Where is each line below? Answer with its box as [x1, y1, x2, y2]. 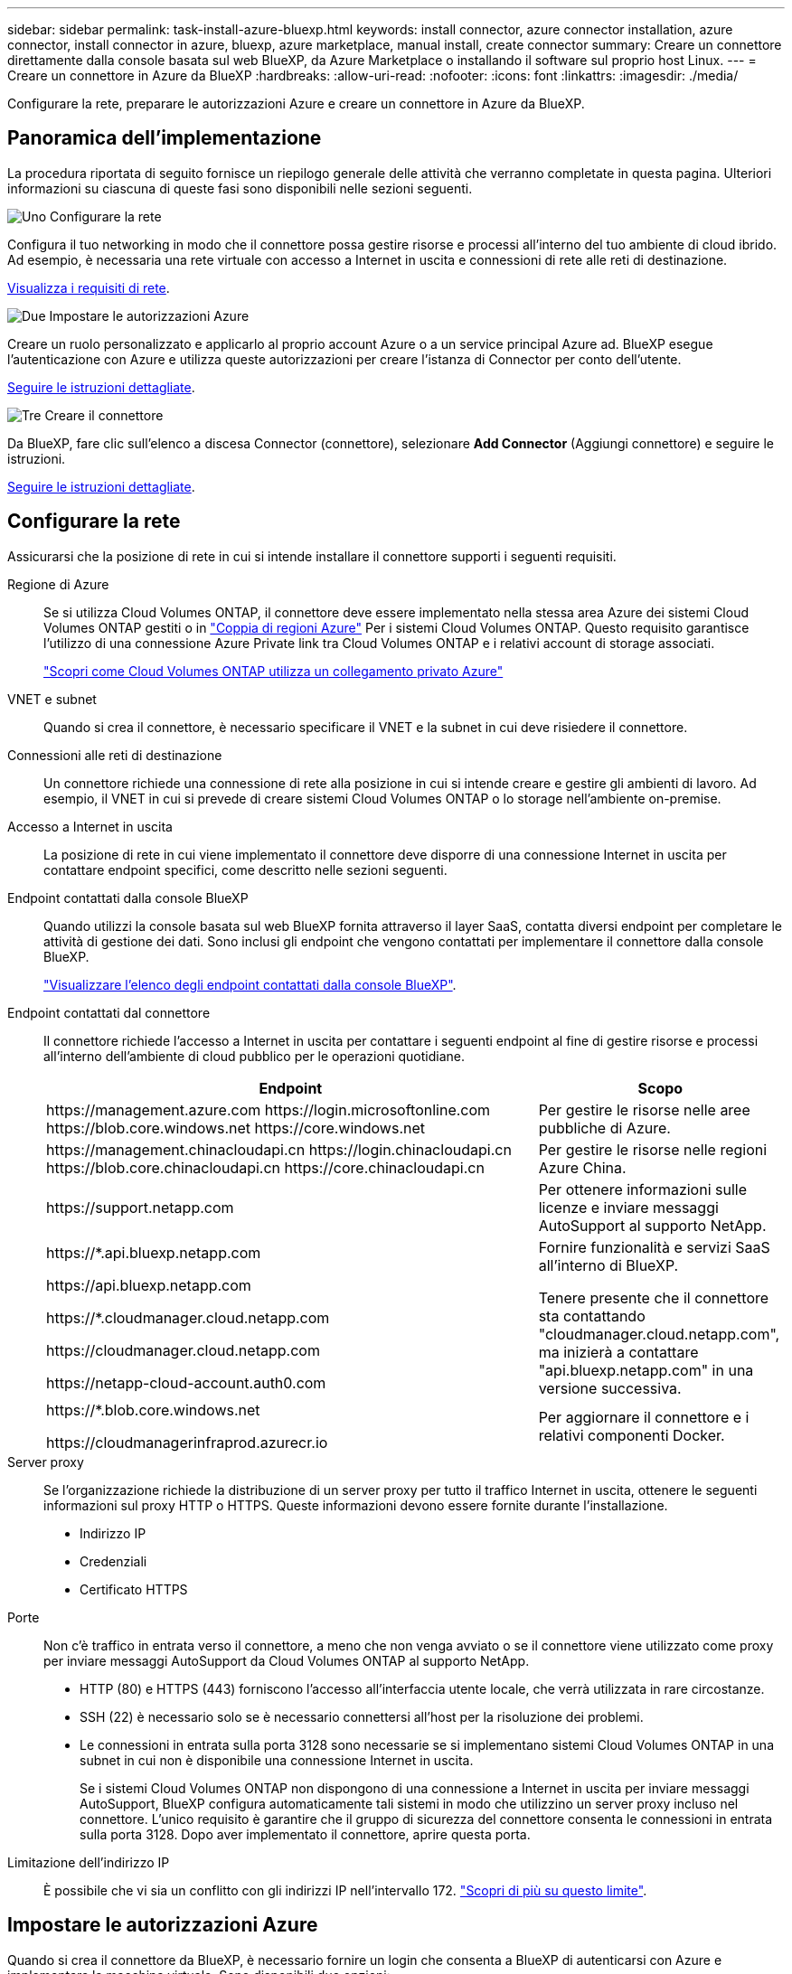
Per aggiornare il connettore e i [538, 1407, 750, 1426]
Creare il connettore [44, 407, 164, 423]
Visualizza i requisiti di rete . [7, 279, 170, 296]
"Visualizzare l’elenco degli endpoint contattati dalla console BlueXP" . [43, 976, 457, 992]
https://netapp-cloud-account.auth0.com [46, 1373, 326, 1392]
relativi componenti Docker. [538, 1425, 725, 1444]
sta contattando [538, 1306, 646, 1325]
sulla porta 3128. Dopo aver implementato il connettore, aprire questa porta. [80, 1826, 531, 1842]
